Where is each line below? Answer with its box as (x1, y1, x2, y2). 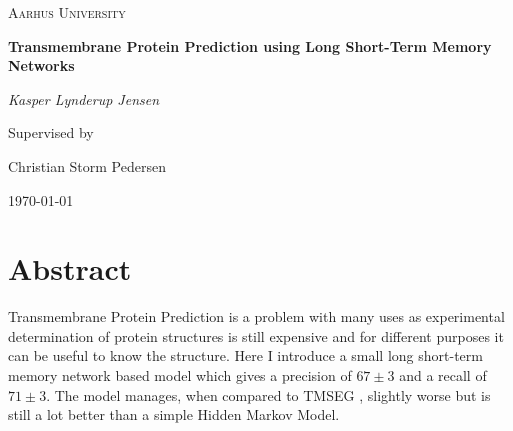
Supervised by (8, 122, 94, 143)
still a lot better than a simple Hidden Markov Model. (8, 404, 340, 425)
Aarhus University (8, 2, 126, 22)
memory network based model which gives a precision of (8, 365, 352, 386)
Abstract (8, 248, 132, 289)
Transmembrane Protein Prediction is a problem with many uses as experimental (8, 306, 505, 327)
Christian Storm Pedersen (8, 155, 166, 176)
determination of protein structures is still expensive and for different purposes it (8, 325, 504, 346)
